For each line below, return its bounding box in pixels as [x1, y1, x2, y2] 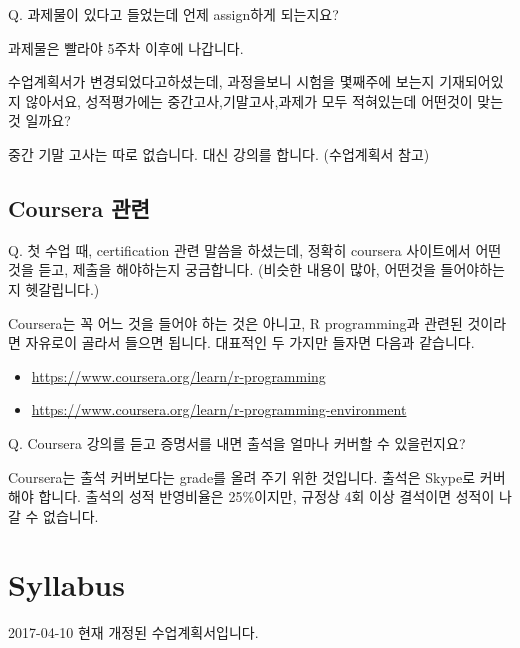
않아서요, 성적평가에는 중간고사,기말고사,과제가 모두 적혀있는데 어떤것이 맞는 [25, 90, 504, 111]
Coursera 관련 [8, 192, 150, 223]
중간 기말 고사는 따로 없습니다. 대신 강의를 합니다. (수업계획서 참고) [8, 143, 430, 164]
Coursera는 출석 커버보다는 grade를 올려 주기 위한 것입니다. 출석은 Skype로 [8, 466, 476, 487]
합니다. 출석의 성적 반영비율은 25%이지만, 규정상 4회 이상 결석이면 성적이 [38, 486, 495, 507]
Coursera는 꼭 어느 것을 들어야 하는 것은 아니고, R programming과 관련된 [8, 312, 463, 333]
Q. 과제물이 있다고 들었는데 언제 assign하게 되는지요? [8, 4, 339, 24]
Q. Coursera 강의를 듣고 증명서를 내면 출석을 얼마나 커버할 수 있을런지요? [8, 432, 466, 453]
